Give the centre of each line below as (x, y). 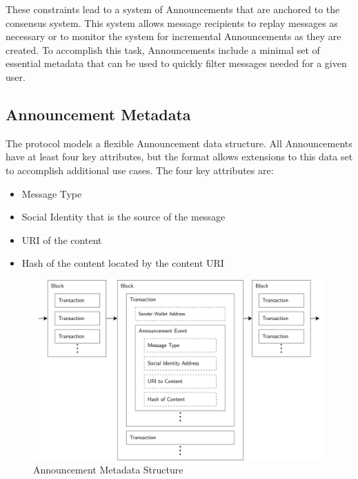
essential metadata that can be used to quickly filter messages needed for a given (176, 63)
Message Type (52, 193)
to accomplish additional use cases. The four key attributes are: (140, 170)
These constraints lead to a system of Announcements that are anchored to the (173, 9)
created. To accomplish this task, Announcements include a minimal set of (163, 49)
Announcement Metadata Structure (108, 470)
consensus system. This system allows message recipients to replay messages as (172, 22)
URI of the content (62, 239)
